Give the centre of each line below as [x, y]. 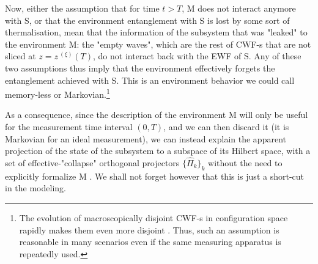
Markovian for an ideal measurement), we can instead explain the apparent [146, 138]
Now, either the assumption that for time [82, 8]
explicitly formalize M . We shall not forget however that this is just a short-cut [154, 176]
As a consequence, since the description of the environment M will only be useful [157, 115]
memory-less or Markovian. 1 [57, 93]
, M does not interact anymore [239, 8]
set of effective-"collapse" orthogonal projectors [92, 163]
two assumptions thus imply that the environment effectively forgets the [140, 68]
